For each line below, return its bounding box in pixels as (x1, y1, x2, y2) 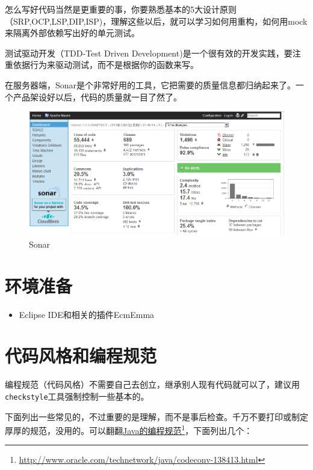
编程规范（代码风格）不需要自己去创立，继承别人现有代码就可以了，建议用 (5, 378, 300, 391)
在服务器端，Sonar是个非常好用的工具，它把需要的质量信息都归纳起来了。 (5, 78, 296, 91)
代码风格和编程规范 (5, 343, 157, 368)
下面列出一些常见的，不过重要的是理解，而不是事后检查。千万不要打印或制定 (5, 410, 308, 423)
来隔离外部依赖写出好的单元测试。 (5, 26, 140, 39)
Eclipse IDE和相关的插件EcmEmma (19, 308, 155, 320)
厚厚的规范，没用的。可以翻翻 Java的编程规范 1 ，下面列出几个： (5, 423, 253, 436)
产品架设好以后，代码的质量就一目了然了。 (13, 90, 182, 103)
